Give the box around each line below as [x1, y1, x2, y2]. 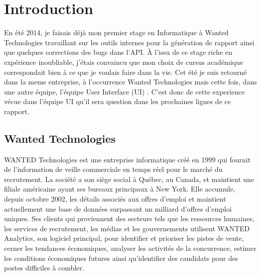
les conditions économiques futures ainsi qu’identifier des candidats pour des [4, 252, 238, 263]
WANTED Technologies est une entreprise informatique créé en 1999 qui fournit [4, 154, 251, 164]
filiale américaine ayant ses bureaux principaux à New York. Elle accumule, [4, 183, 235, 194]
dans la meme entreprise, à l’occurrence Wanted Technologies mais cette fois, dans [4, 76, 257, 87]
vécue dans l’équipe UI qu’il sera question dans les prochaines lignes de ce [4, 96, 231, 107]
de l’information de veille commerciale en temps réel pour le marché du [4, 164, 223, 174]
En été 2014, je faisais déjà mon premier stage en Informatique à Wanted [4, 27, 229, 38]
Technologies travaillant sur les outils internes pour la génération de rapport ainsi [4, 37, 254, 47]
